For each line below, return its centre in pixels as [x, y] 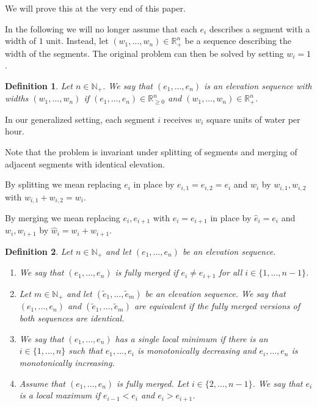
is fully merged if [147, 272]
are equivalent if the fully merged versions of [217, 306]
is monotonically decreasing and [197, 350]
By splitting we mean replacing [63, 184]
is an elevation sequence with [258, 85]
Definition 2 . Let [39, 251]
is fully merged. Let [153, 383]
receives [178, 119]
